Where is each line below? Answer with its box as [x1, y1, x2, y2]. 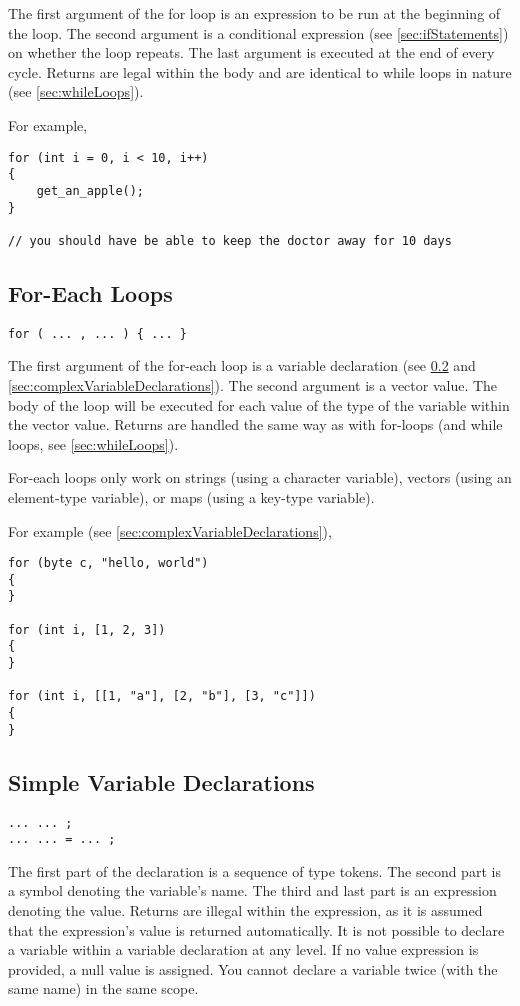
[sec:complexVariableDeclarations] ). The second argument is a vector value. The [8, 374, 498, 395]
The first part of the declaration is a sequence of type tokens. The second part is [8, 860, 501, 881]
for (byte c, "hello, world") [8, 556, 209, 571]
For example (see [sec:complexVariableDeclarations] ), [8, 520, 332, 541]
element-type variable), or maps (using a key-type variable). [8, 486, 375, 507]
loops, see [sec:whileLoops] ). [8, 433, 179, 454]
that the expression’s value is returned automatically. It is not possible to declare [8, 919, 505, 940]
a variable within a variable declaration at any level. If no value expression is [8, 939, 479, 960]
